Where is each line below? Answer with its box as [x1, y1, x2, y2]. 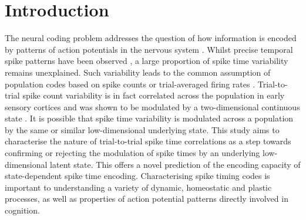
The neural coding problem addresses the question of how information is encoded [5, 32, 297, 44]
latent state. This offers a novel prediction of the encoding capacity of [50, 158, 301, 170]
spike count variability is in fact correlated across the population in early [22, 89, 285, 101]
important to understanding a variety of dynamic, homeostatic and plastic [5, 181, 272, 193]
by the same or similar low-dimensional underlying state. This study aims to [5, 123, 280, 136]
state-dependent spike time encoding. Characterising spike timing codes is [5, 170, 270, 182]
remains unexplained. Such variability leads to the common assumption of [5, 66, 271, 78]
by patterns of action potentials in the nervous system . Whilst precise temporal [5, 43, 293, 55]
